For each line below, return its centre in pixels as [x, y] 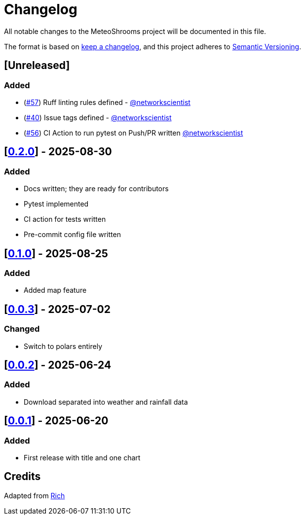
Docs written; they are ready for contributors [96, 189]
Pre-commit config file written [72, 235]
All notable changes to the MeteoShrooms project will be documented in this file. [135, 31]
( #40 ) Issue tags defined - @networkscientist [98, 117]
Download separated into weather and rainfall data [106, 402]
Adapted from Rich [35, 495]
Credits [22, 477]
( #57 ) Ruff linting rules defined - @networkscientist [107, 102]
